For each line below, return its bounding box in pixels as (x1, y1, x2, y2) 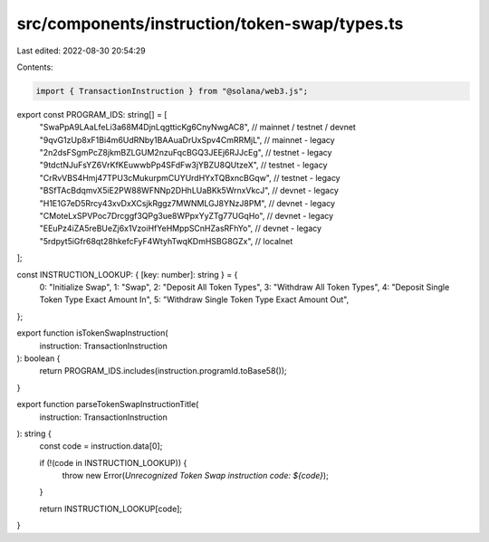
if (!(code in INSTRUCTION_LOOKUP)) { (39, 457, 187, 468)
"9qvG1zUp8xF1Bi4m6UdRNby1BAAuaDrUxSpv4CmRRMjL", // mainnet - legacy (39, 134, 335, 145)
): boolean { (16, 353, 61, 364)
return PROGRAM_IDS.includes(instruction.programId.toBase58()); (39, 366, 287, 376)
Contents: (16, 62, 53, 72)
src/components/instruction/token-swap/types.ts (16, 14, 404, 33)
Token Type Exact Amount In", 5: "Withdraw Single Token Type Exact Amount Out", (39, 294, 350, 305)
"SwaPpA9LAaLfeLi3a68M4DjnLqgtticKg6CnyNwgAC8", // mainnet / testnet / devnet (39, 122, 357, 133)
